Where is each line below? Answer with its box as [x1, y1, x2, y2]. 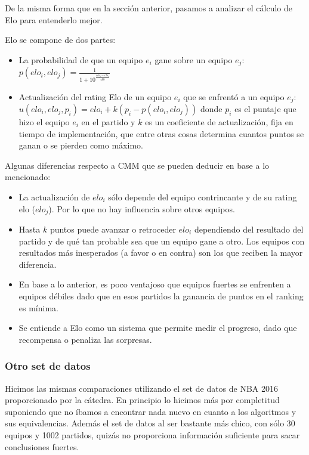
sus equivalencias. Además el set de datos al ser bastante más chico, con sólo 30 [5, 417, 295, 429]
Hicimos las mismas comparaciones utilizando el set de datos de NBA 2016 [5, 382, 279, 394]
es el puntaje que [234, 103, 296, 114]
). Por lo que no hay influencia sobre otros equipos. [48, 202, 235, 215]
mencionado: [5, 171, 51, 183]
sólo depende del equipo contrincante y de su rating [108, 190, 297, 203]
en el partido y [81, 116, 135, 128]
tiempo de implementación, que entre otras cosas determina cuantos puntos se [18, 127, 304, 140]
